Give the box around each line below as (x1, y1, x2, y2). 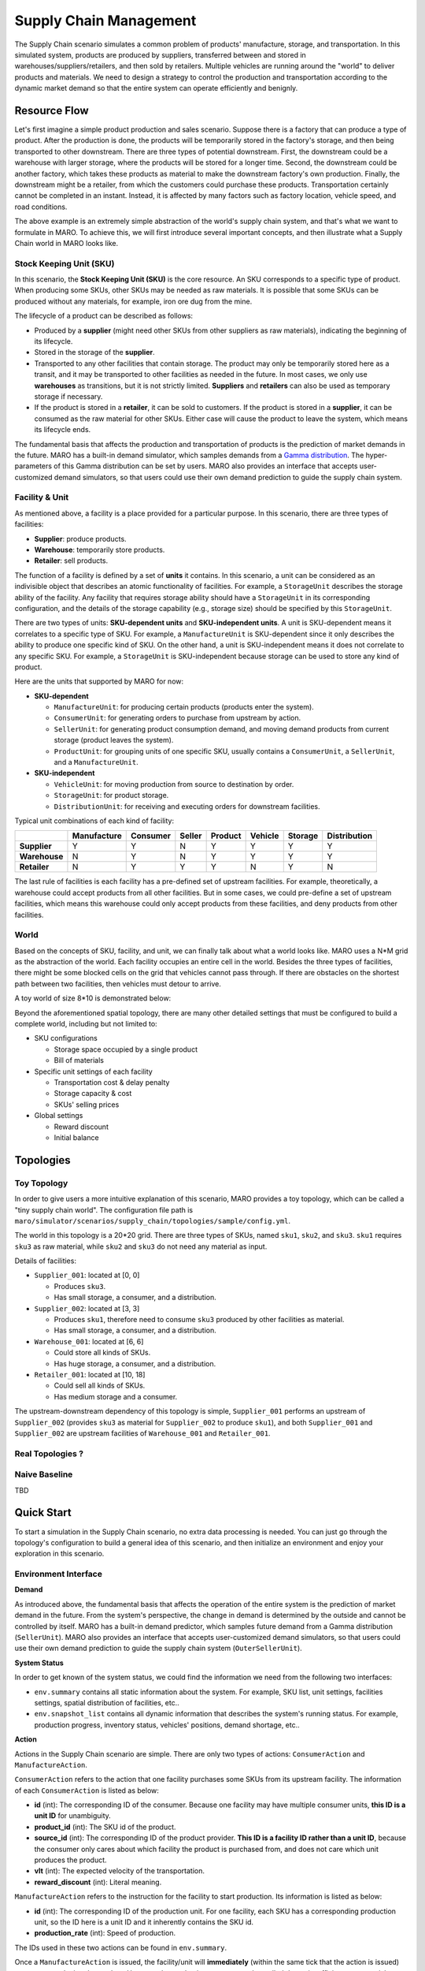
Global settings (34, 1111, 83, 1120)
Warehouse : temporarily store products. (34, 545, 165, 555)
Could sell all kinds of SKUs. (54, 1380, 146, 1391)
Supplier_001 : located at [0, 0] (34, 1270, 140, 1280)
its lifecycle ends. (34, 425, 91, 434)
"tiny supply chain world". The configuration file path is (14, 1205, 194, 1214)
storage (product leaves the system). (54, 736, 174, 745)
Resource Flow (14, 103, 90, 117)
